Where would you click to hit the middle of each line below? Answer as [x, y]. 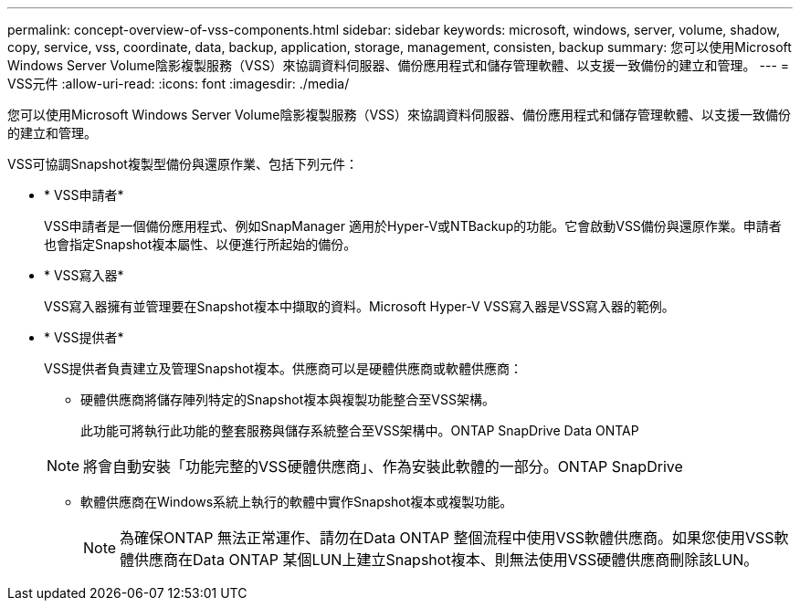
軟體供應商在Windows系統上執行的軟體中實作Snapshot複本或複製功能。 [297, 502]
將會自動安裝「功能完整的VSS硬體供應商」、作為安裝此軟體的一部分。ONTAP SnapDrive [383, 466]
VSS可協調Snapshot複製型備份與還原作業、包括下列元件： [183, 164]
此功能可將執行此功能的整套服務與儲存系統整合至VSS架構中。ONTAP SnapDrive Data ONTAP [360, 430]
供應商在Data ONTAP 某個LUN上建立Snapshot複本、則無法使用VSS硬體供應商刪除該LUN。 [447, 560]
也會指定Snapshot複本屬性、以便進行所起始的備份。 [200, 244]
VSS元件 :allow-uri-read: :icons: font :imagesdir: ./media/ [179, 84]
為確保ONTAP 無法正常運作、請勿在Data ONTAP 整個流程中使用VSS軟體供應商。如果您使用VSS [447, 538]
